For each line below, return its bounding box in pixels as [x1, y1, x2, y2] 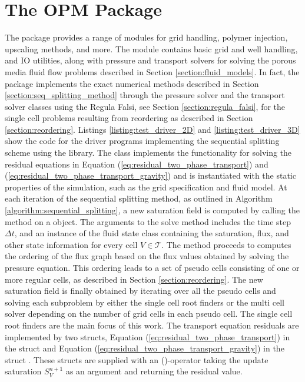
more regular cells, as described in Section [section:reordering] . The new [5, 273, 263, 285]
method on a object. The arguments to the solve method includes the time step [5, 215, 291, 227]
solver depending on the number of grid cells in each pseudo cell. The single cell [5, 307, 293, 320]
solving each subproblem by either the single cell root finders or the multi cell [5, 296, 284, 308]
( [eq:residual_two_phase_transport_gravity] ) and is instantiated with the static [5, 169, 296, 182]
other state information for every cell [5, 238, 138, 250]
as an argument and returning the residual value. [65, 365, 243, 377]
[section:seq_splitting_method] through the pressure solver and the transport [5, 89, 285, 101]
